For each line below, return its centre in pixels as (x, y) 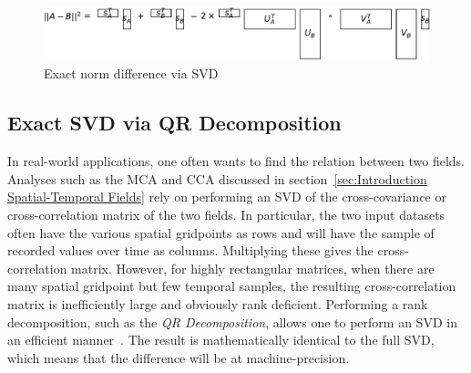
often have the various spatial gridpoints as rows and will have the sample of (221, 232)
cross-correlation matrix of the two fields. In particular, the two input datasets (226, 214)
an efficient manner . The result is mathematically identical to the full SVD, (221, 340)
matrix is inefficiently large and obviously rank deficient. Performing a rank (218, 303)
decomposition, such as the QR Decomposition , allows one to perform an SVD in (232, 321)
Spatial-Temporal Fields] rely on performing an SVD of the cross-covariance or (227, 197)
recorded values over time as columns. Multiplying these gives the (190, 250)
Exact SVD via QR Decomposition (174, 123)
